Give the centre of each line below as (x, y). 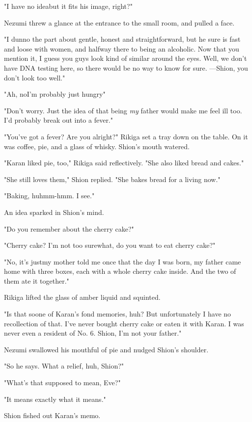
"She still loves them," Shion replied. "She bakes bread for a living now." (112, 179)
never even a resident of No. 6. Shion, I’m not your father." (93, 333)
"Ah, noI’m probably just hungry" (55, 94)
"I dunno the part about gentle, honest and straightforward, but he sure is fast (122, 39)
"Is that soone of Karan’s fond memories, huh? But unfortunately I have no (118, 314)
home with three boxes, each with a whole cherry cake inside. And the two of (120, 271)
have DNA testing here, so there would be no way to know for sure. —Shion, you (126, 67)
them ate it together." (37, 280)
